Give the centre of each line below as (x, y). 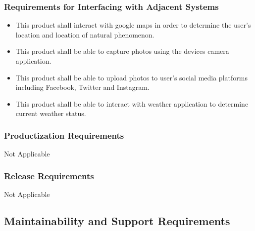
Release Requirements (49, 175)
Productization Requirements (64, 135)
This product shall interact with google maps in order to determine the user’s (133, 25)
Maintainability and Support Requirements (117, 220)
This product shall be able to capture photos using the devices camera (122, 51)
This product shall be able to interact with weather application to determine (132, 103)
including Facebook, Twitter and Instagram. (82, 87)
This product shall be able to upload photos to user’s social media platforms (131, 77)
